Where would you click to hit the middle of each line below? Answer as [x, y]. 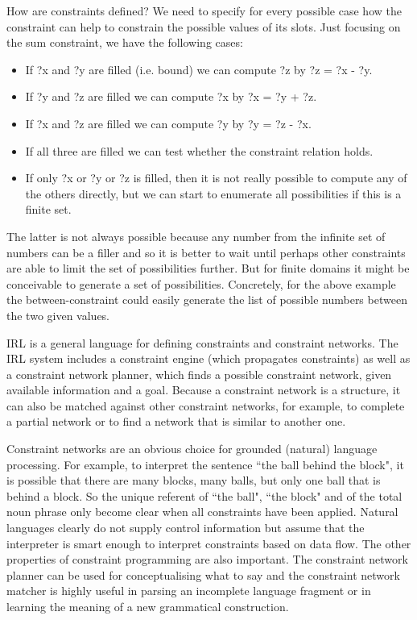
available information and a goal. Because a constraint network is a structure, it [204, 390]
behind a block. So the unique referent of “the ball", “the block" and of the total [204, 495]
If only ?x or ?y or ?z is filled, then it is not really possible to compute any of [216, 178]
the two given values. [58, 315]
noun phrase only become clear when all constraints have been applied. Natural [202, 512]
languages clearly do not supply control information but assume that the [186, 528]
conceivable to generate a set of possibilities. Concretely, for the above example [201, 283]
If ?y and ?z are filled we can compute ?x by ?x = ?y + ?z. [171, 96]
